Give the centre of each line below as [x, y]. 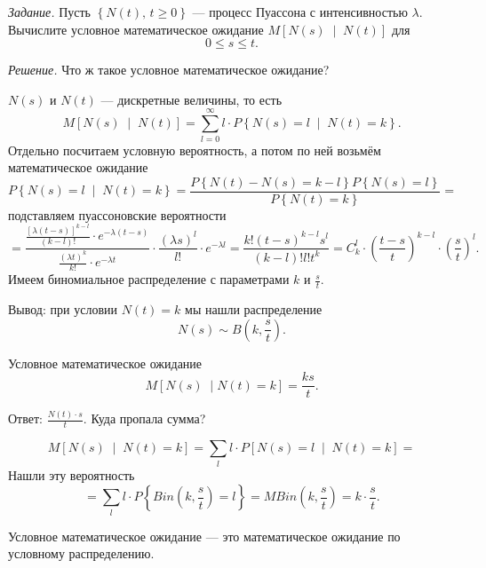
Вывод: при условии [63, 308]
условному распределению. [81, 553]
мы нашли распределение [254, 308]
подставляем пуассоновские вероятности [117, 214]
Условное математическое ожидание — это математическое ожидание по [204, 536]
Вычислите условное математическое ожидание [136, 29]
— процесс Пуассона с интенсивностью [300, 12]
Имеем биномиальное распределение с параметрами [149, 279]
